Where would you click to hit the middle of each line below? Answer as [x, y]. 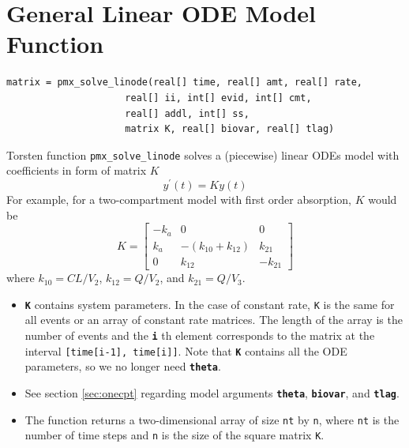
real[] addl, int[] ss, [187, 113]
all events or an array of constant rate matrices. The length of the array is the [214, 320]
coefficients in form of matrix [77, 170]
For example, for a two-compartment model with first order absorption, [179, 200]
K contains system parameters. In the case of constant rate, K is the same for [210, 304]
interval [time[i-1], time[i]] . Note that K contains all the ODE [186, 350]
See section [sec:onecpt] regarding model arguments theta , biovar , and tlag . [212, 393]
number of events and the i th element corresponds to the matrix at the [200, 335]
